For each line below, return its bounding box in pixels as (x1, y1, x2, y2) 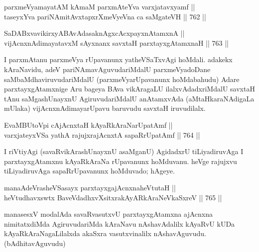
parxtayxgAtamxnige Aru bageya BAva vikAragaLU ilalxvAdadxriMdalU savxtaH (4, 84, 255, 94)
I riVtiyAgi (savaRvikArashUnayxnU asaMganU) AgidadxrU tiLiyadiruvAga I (4, 146, 244, 157)
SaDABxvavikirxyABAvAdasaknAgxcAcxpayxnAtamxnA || (4, 28, 185, 38)
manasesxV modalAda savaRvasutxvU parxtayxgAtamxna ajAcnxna (4, 209, 213, 219)
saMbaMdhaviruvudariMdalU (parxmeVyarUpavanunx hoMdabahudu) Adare (4, 74, 240, 84)
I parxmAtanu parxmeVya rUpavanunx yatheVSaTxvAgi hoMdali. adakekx (4, 54, 233, 65)
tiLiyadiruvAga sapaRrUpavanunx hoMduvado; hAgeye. (4, 166, 175, 176)
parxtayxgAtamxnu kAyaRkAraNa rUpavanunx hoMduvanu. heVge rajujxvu (4, 156, 237, 166)
